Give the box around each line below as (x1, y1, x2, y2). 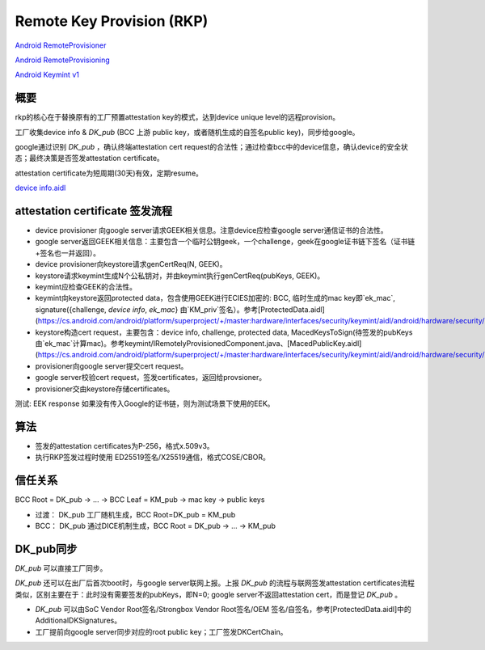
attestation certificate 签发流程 (15, 205, 173, 217)
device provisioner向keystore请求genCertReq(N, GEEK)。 (35, 260, 227, 269)
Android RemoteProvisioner (15, 40, 107, 50)
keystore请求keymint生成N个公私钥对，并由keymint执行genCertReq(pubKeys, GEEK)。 (35, 271, 325, 281)
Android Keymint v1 (15, 70, 80, 80)
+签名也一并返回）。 (35, 247, 101, 258)
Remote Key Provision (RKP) (15, 12, 209, 30)
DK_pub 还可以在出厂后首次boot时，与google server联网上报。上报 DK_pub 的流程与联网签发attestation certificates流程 (15, 578, 415, 588)
